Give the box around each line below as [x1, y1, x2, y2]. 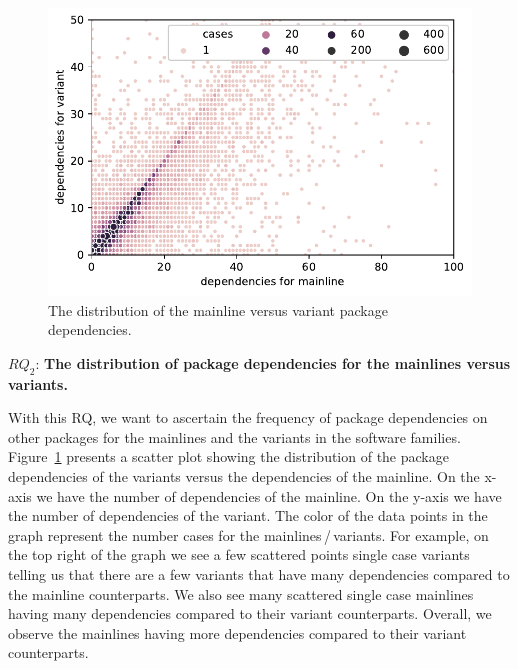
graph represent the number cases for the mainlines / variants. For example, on [8, 524, 489, 545]
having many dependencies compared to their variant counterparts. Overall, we [8, 603, 492, 624]
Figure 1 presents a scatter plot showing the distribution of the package [8, 446, 449, 467]
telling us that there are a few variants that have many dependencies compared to [8, 563, 510, 584]
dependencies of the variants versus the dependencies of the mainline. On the [8, 465, 480, 486]
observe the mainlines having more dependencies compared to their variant [8, 622, 467, 643]
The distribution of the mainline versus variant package [48, 299, 388, 320]
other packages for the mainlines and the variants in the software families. [8, 426, 461, 447]
